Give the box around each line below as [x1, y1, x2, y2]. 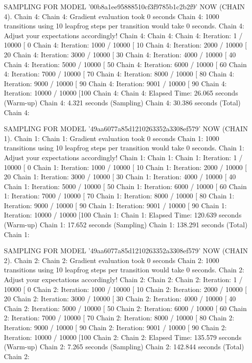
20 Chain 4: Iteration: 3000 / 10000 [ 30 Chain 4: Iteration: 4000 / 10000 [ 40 [4, 49, 236, 59]
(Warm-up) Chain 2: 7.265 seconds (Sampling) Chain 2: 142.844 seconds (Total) [4, 341, 244, 352]
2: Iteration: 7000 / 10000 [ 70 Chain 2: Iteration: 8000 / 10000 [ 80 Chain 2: [4, 313, 234, 323]
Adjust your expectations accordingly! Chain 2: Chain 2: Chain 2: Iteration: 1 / [4, 274, 243, 285]
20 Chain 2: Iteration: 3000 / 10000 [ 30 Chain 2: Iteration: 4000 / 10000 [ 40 [4, 293, 236, 304]
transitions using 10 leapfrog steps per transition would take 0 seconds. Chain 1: [4, 143, 245, 153]
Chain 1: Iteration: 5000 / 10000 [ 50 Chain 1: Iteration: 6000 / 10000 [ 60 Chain [4, 181, 247, 191]
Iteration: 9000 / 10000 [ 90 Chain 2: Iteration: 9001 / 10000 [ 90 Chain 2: [4, 322, 227, 332]
